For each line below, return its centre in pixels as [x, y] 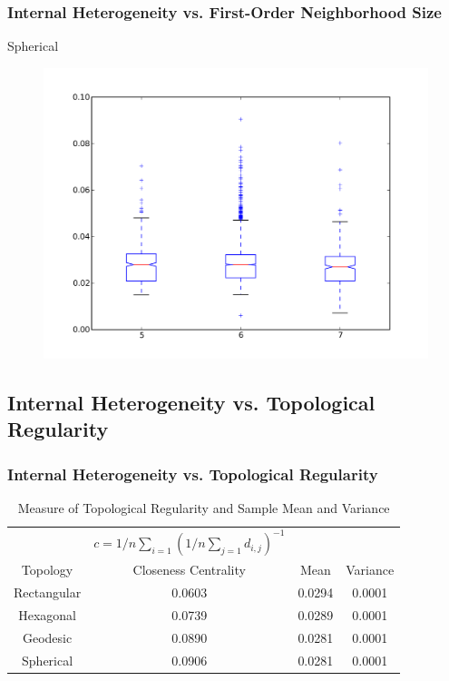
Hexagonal [47, 615]
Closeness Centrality [189, 570]
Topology [47, 570]
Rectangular [48, 592]
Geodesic [47, 637]
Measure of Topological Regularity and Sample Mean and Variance [204, 507]
